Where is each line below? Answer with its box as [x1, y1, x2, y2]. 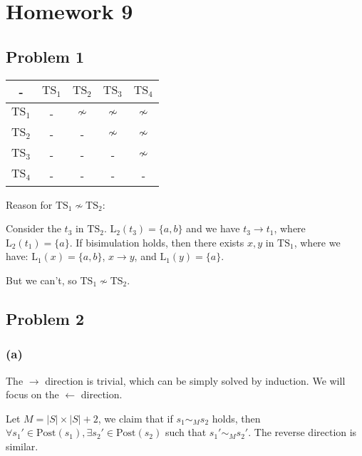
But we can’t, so [6, 272, 77, 287]
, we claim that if [98, 410, 173, 425]
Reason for [6, 197, 53, 212]
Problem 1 [6, 45, 84, 67]
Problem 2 [6, 307, 84, 329]
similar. [6, 438, 38, 453]
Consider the [6, 221, 61, 236]
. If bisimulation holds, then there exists [69, 234, 244, 249]
